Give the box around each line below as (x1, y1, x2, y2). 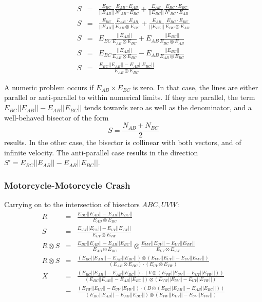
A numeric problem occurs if (4, 82, 94, 92)
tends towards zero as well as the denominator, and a (84, 102, 252, 113)
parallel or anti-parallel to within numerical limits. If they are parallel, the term (4, 92, 255, 103)
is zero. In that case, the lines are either (133, 82, 258, 92)
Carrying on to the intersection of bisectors (4, 199, 140, 210)
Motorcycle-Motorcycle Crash (4, 179, 130, 191)
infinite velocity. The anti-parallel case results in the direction (4, 147, 198, 157)
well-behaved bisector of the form (4, 112, 109, 123)
